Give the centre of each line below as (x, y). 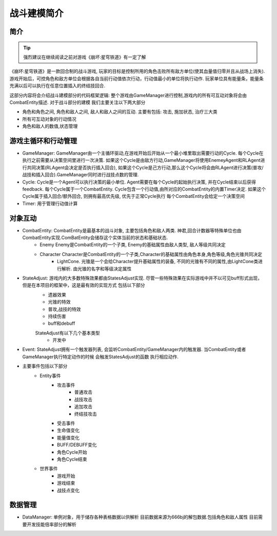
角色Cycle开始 (72, 452)
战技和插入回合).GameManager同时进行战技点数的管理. (81, 175)
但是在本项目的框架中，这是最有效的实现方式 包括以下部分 (84, 285)
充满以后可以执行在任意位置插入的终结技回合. (57, 86)
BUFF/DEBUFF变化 (77, 445)
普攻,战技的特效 (65, 309)
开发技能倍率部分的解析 (51, 524)
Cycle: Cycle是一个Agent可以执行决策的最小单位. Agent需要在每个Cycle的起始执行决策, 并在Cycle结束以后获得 (139, 182)
